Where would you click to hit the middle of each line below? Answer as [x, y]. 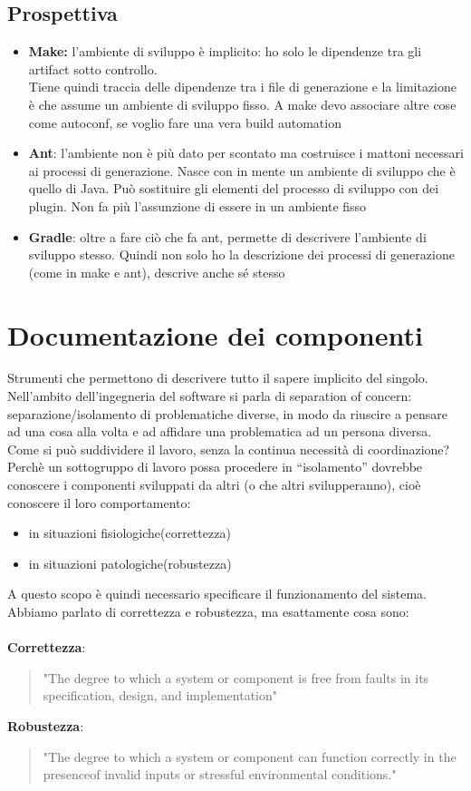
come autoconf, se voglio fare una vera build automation [185, 122]
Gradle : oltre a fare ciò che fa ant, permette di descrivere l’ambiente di [227, 236]
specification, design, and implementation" [160, 695]
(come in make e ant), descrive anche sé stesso [157, 272]
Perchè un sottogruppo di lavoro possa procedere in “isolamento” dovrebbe [215, 467]
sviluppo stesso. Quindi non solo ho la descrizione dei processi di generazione [241, 254]
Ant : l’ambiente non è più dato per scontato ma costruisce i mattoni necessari [246, 153]
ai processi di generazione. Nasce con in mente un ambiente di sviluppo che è [242, 170]
